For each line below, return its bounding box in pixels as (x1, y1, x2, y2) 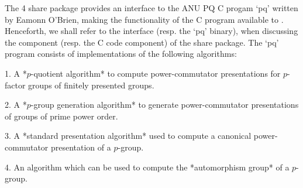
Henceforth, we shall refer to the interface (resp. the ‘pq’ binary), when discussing (5, 25, 298, 37)
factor (5, 78, 26, 91)
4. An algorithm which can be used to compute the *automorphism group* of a (5, 160, 290, 173)
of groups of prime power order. (5, 110, 118, 122)
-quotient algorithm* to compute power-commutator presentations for (30, 67, 281, 79)
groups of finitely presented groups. (28, 78, 154, 91)
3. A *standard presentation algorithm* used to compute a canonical (5, 129, 252, 142)
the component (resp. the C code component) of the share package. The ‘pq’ (5, 36, 279, 48)
